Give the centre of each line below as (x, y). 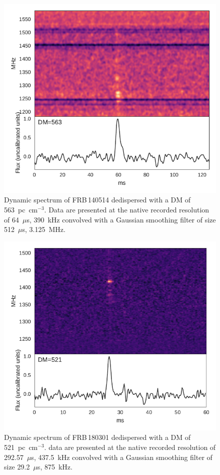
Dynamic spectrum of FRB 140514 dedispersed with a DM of (97, 200)
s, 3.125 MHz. (44, 229)
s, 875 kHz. (55, 467)
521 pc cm (21, 447)
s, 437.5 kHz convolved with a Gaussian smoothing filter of (122, 457)
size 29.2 (17, 467)
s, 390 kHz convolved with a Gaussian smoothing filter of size (121, 219)
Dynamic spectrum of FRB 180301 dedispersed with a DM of (97, 437)
